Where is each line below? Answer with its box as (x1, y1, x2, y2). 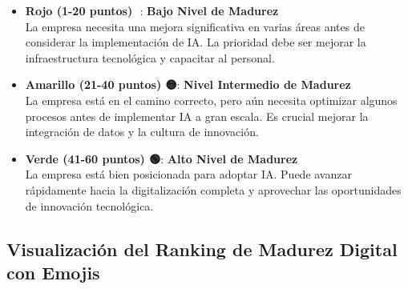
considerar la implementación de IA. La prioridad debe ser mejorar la (25, 34, 366, 50)
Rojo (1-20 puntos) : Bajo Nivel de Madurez (25, 2, 279, 18)
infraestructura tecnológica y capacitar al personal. (25, 49, 275, 66)
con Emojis (6, 259, 100, 284)
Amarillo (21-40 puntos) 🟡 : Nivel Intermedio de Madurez (25, 76, 351, 93)
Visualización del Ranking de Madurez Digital (6, 236, 398, 261)
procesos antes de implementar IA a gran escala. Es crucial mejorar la (25, 107, 369, 124)
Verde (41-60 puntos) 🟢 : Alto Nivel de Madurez (25, 150, 298, 167)
